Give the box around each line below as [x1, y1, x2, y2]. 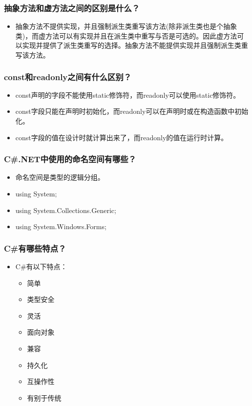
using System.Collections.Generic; [15, 205, 116, 215]
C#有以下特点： [15, 261, 67, 271]
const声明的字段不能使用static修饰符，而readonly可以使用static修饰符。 [15, 89, 240, 100]
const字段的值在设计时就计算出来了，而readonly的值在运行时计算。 [15, 132, 228, 142]
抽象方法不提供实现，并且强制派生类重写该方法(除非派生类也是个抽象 [15, 21, 237, 31]
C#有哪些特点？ [4, 242, 66, 254]
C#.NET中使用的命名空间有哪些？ [4, 153, 136, 165]
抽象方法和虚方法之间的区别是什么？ [4, 1, 140, 14]
